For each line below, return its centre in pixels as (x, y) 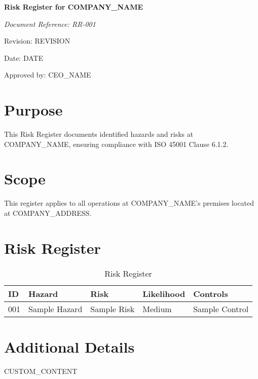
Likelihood (164, 293)
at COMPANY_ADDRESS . (48, 213)
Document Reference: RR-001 (50, 24)
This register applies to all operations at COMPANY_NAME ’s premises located (129, 203)
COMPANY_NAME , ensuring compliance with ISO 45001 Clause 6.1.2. (116, 144)
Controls (211, 293)
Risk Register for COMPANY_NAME (74, 7)
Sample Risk (113, 309)
